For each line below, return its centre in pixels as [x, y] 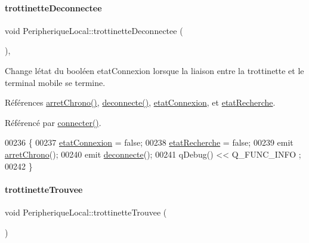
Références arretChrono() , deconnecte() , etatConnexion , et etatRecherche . [140, 102]
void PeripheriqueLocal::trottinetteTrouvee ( [86, 212]
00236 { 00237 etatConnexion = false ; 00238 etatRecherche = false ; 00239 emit [149, 142]
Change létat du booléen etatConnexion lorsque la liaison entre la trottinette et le [154, 70]
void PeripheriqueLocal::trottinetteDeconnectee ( [94, 30]
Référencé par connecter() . [53, 122]
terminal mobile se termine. [55, 82]
